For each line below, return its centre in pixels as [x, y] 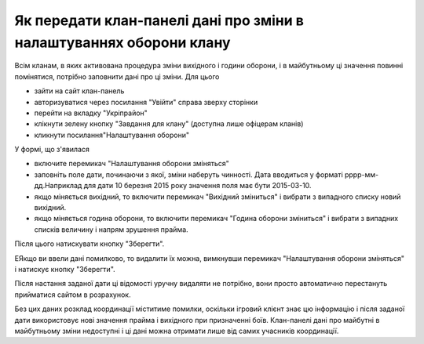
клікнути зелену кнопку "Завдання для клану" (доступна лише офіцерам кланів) [169, 124]
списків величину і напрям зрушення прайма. [111, 229]
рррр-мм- [362, 174]
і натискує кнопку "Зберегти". [65, 269]
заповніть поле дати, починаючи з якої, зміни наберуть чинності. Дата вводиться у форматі [188, 174]
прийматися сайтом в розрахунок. [73, 295]
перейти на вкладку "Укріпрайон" [91, 113]
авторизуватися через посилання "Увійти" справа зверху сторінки [146, 102]
